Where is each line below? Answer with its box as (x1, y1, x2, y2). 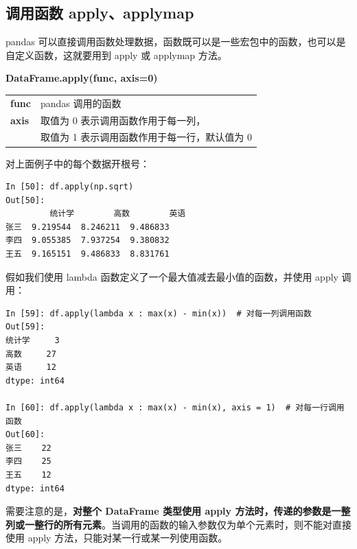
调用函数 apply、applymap (5, 2, 194, 23)
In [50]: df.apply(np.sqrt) (5, 182, 134, 192)
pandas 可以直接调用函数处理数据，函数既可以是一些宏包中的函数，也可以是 (5, 34, 346, 49)
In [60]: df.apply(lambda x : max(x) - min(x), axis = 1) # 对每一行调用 (5, 403, 345, 413)
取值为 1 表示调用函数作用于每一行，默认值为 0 (40, 130, 252, 144)
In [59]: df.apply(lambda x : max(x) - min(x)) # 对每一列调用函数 (5, 308, 312, 318)
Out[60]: (5, 430, 45, 440)
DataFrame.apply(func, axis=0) (5, 71, 158, 85)
